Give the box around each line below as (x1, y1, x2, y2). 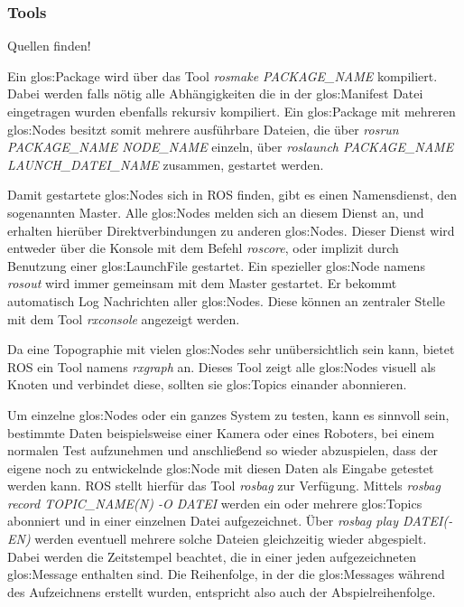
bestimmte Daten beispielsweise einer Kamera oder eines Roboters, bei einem (7, 423, 435, 442)
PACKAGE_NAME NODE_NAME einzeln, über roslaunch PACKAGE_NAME (7, 137, 454, 156)
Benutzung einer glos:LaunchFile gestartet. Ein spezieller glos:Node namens (7, 256, 425, 275)
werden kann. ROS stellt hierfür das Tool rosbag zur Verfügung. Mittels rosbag (7, 476, 441, 495)
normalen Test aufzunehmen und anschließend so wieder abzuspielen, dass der (7, 441, 438, 460)
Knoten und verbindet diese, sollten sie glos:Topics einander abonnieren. (7, 375, 407, 394)
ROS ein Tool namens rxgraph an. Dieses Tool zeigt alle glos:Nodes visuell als (7, 357, 436, 376)
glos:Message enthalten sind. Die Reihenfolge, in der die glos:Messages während (7, 565, 445, 584)
